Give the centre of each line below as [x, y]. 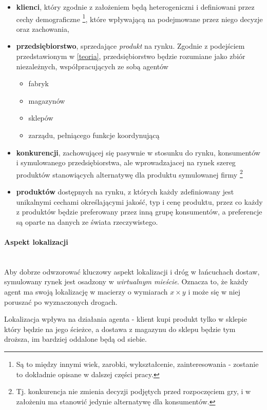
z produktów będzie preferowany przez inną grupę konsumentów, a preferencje [139, 212]
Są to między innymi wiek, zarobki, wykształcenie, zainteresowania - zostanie [137, 364]
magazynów [47, 100]
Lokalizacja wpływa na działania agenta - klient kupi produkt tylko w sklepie [126, 319]
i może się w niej [214, 291]
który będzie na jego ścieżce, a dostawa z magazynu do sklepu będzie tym [120, 329]
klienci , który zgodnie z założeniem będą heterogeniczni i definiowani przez [135, 7]
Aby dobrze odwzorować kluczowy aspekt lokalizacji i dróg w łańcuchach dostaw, [132, 271]
